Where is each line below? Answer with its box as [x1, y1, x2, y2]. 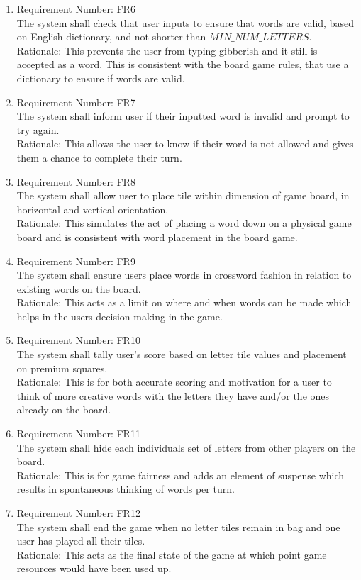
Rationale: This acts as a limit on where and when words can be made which [16, 295, 352, 310]
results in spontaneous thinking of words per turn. [16, 481, 235, 496]
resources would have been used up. [16, 561, 172, 576]
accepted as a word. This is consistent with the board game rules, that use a [16, 57, 349, 72]
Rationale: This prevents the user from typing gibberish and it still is [16, 43, 318, 57]
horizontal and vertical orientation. [16, 201, 169, 216]
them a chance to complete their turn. [16, 150, 182, 164]
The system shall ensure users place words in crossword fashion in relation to [16, 267, 352, 282]
